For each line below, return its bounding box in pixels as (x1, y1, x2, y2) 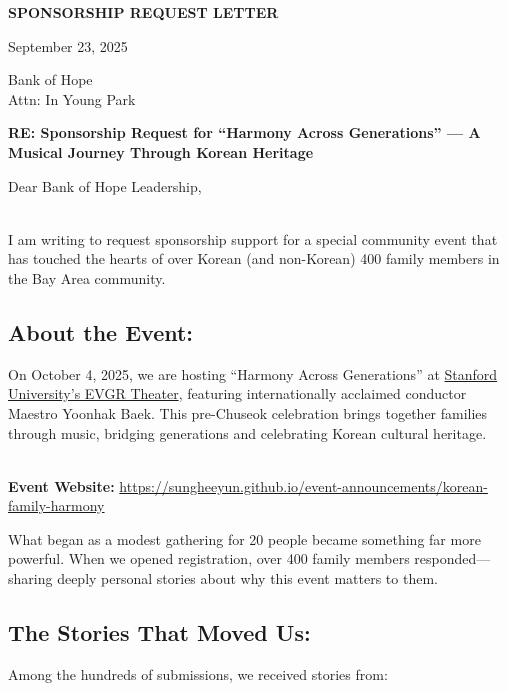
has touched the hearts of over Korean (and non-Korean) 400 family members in (8, 248, 500, 269)
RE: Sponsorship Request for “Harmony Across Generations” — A (8, 122, 481, 143)
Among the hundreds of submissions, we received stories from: (8, 663, 388, 684)
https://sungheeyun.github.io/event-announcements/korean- (119, 475, 488, 496)
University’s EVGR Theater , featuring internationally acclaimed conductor (8, 383, 467, 404)
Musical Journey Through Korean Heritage (8, 141, 314, 162)
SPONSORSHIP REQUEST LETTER (8, 2, 279, 22)
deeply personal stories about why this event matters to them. (57, 568, 438, 589)
